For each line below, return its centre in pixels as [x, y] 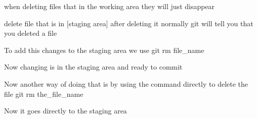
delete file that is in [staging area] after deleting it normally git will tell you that [129, 23]
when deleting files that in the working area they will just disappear [110, 6]
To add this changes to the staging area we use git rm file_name [104, 50]
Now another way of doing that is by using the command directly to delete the [126, 83]
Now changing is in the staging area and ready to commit [93, 67]
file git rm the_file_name [44, 94]
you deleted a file [31, 33]
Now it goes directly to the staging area [66, 111]
